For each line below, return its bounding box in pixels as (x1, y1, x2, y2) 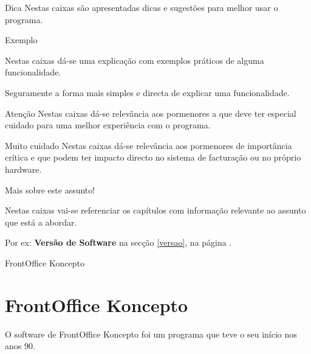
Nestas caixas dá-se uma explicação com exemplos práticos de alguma (5, 54, 264, 66)
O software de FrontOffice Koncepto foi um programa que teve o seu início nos (5, 327, 297, 340)
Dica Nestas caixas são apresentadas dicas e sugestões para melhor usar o (5, 1, 278, 13)
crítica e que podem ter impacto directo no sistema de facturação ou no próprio (5, 151, 301, 164)
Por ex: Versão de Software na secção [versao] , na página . (5, 236, 232, 249)
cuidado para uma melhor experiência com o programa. (5, 119, 211, 131)
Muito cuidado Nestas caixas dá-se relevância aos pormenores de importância (5, 139, 292, 151)
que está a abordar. (5, 215, 77, 228)
